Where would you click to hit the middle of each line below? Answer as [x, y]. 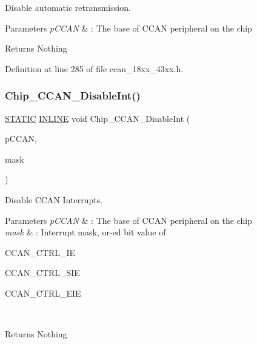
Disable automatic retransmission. [68, 7]
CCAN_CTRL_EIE [43, 293]
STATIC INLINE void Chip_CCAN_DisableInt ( [98, 118]
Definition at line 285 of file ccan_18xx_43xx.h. [94, 68]
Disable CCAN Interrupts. [54, 199]
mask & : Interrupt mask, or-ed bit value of [85, 232]
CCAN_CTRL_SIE [42, 273]
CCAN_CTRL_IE [40, 252]
